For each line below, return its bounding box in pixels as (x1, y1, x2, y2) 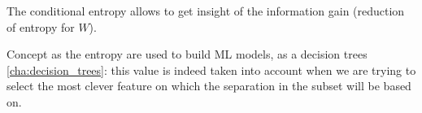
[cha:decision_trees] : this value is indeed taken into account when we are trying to (7, 61, 416, 78)
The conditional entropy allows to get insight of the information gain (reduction (7, 2, 405, 19)
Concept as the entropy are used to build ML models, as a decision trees (7, 46, 368, 63)
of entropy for (7, 18, 75, 35)
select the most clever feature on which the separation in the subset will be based (7, 77, 411, 94)
